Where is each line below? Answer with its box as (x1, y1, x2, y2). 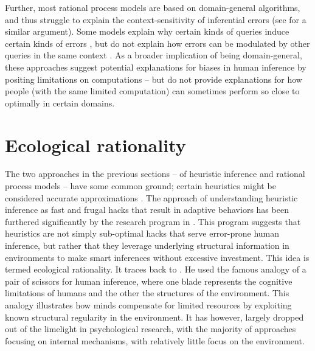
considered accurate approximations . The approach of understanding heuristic (5, 191, 298, 204)
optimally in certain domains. (5, 96, 115, 109)
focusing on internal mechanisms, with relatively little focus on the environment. (5, 334, 305, 347)
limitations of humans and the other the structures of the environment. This (5, 287, 289, 299)
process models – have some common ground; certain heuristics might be (5, 179, 276, 192)
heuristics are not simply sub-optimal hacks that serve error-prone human (5, 227, 280, 240)
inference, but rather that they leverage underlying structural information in (5, 239, 289, 252)
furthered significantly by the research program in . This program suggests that (5, 215, 301, 228)
